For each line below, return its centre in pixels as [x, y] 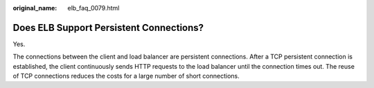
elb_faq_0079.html [93, 8]
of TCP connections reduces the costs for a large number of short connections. [126, 76]
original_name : [35, 8]
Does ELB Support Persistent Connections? [108, 27]
